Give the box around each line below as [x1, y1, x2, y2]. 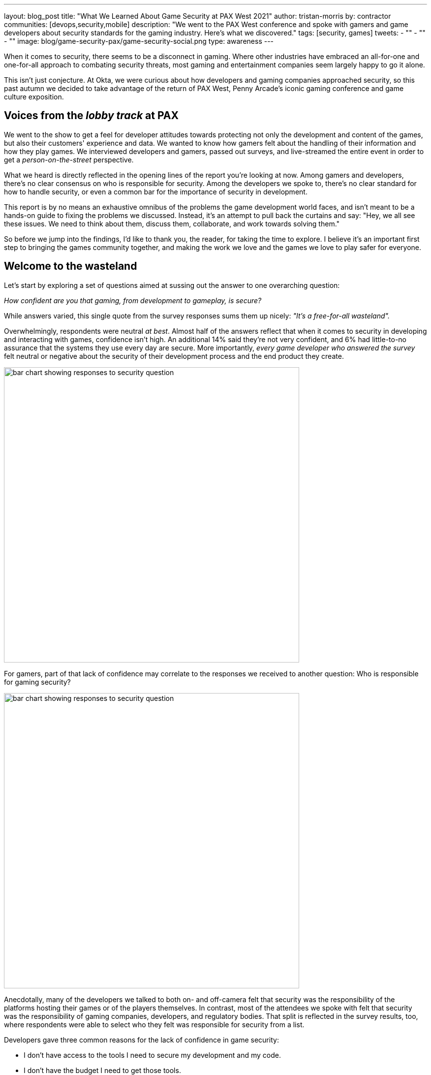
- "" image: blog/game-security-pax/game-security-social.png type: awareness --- [4, 37, 274, 45]
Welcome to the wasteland [4, 260, 137, 273]
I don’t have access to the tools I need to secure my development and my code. [24, 1050, 281, 1059]
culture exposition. [4, 93, 64, 101]
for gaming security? [4, 677, 71, 686]
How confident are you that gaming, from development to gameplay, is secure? [4, 296, 262, 305]
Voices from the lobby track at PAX [4, 109, 179, 122]
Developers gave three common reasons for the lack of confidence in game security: [4, 1035, 279, 1044]
